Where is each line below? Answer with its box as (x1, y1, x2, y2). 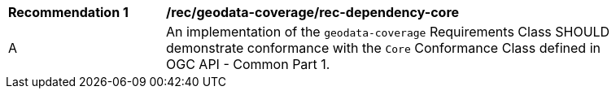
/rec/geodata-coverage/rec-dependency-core (166, 4, 460, 20)
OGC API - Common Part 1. (166, 56, 330, 72)
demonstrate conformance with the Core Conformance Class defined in (166, 40, 601, 56)
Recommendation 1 (8, 4, 129, 20)
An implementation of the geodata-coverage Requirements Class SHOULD (166, 24, 610, 40)
